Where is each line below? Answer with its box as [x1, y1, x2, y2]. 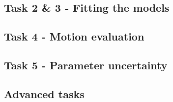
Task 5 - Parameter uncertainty [4, 57, 168, 72]
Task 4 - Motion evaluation [4, 29, 144, 44]
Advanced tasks [4, 86, 85, 101]
